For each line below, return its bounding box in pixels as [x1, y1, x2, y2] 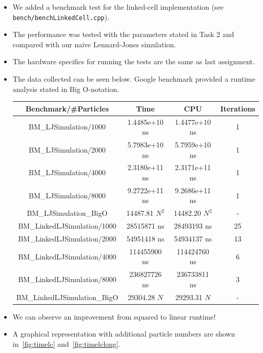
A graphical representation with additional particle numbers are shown [12, 328, 235, 339]
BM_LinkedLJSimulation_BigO [16, 291, 118, 302]
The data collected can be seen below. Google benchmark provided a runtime [12, 73, 255, 84]
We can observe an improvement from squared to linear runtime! [12, 311, 216, 322]
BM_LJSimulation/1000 [29, 121, 106, 132]
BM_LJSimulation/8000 [29, 190, 106, 200]
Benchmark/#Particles [25, 103, 109, 114]
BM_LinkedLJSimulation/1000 [18, 220, 116, 231]
